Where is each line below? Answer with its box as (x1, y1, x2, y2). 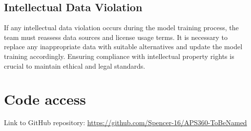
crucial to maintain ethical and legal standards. (4, 60, 146, 71)
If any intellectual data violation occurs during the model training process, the (4, 22, 239, 33)
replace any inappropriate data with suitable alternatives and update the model (4, 41, 243, 52)
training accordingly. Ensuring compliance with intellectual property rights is (4, 51, 234, 61)
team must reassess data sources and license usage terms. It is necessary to (4, 32, 228, 42)
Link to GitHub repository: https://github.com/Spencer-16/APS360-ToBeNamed (4, 117, 247, 128)
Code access (4, 89, 86, 109)
